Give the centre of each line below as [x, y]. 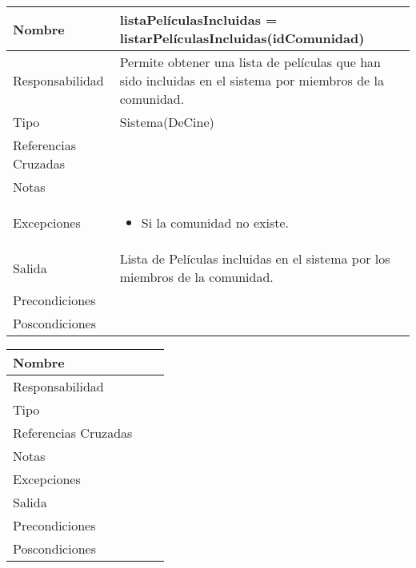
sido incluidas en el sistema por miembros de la [252, 80]
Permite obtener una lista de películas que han [250, 62]
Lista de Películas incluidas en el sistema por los [255, 258]
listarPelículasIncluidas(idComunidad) [242, 38]
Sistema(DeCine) [167, 122]
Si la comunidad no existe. [215, 222]
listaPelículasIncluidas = [198, 20]
